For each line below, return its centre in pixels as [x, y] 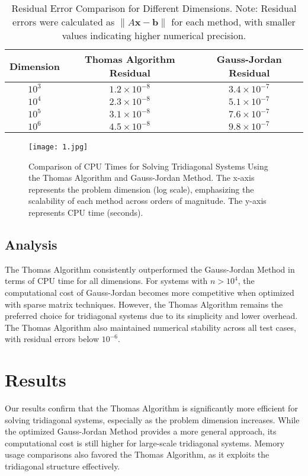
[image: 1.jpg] [58, 147]
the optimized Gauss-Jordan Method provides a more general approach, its [141, 431]
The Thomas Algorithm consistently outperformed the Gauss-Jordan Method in [150, 269]
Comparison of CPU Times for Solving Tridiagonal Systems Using [148, 166]
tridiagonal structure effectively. [62, 466]
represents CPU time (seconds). [86, 213]
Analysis [31, 245]
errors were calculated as [64, 22]
